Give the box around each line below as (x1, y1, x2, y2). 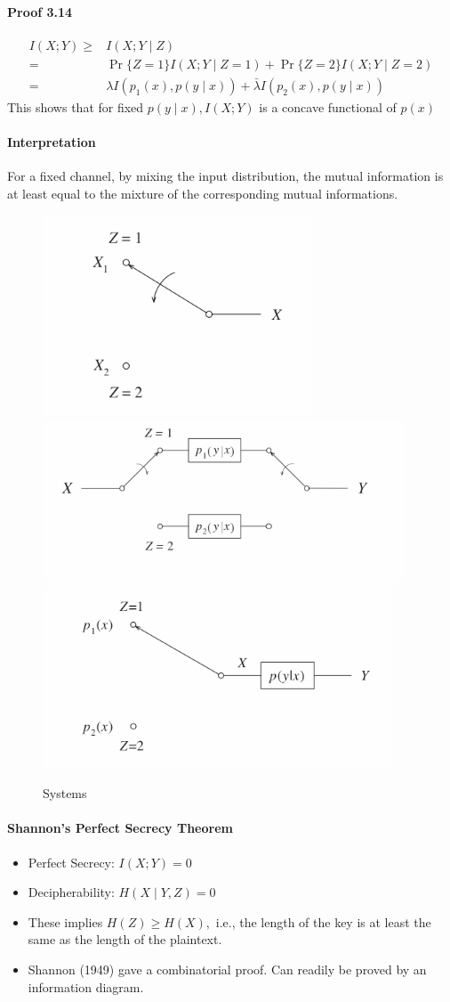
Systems (43, 784, 87, 802)
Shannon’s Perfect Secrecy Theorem (7, 819, 233, 837)
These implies (28, 912, 103, 931)
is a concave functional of (259, 97, 397, 116)
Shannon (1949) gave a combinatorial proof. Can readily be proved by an (28, 960, 427, 979)
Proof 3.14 (7, 2, 73, 20)
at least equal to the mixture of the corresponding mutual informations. (7, 183, 398, 202)
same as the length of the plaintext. (28, 930, 222, 949)
